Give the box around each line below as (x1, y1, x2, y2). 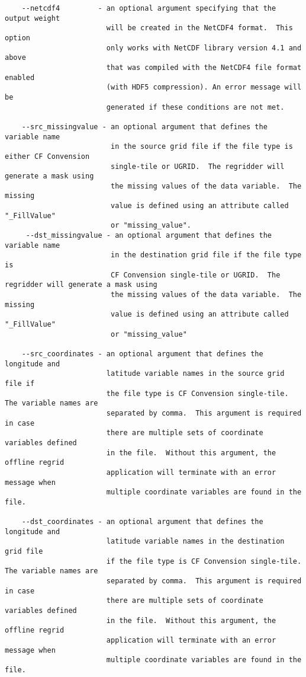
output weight (5, 14, 60, 23)
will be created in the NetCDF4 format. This (106, 24, 293, 33)
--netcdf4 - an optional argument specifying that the (21, 4, 276, 12)
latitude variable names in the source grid (106, 369, 285, 378)
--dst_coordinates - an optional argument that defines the (21, 518, 263, 526)
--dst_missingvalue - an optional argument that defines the (25, 231, 272, 240)
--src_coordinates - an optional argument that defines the (21, 349, 263, 358)
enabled (5, 73, 35, 82)
